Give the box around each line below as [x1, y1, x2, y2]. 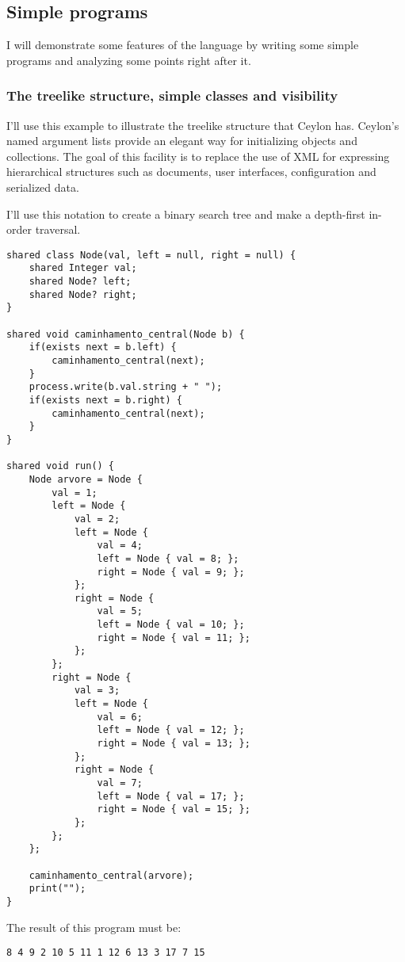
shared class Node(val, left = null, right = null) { [6, 249, 296, 261]
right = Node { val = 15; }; [97, 804, 250, 815]
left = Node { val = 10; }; [97, 619, 245, 631]
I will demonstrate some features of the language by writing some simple [6, 36, 359, 53]
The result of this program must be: [6, 918, 181, 935]
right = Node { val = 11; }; [97, 632, 250, 643]
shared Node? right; [29, 288, 137, 300]
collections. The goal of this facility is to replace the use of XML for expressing [6, 147, 390, 164]
